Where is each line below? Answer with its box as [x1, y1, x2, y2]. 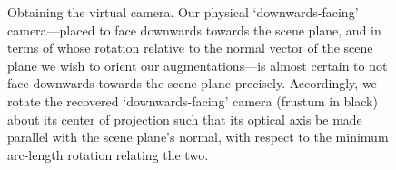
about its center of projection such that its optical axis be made [7, 109, 362, 128]
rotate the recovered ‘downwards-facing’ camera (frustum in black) [7, 91, 378, 110]
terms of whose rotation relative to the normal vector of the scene [7, 38, 373, 57]
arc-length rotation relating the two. [7, 145, 209, 164]
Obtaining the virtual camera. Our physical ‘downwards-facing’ [7, 3, 359, 21]
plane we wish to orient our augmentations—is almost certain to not [7, 55, 388, 75]
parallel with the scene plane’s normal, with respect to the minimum [7, 127, 389, 146]
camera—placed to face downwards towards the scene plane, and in [7, 20, 381, 39]
